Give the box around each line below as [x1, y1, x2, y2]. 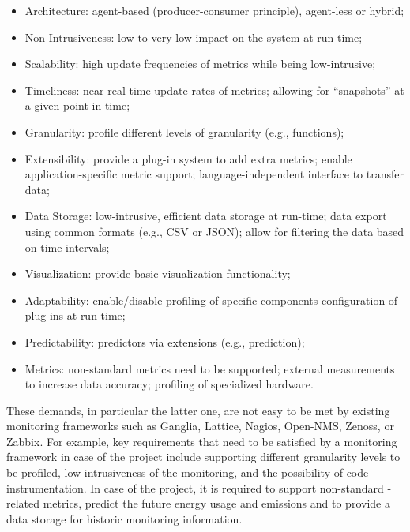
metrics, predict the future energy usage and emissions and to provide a [43, 495, 390, 511]
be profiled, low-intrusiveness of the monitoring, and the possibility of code [6, 464, 369, 481]
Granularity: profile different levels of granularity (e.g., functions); [24, 123, 344, 140]
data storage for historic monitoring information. [6, 510, 243, 526]
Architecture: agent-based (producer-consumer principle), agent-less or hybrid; [24, 2, 404, 18]
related [6, 495, 40, 511]
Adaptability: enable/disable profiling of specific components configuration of [24, 291, 398, 308]
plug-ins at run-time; [24, 307, 126, 324]
